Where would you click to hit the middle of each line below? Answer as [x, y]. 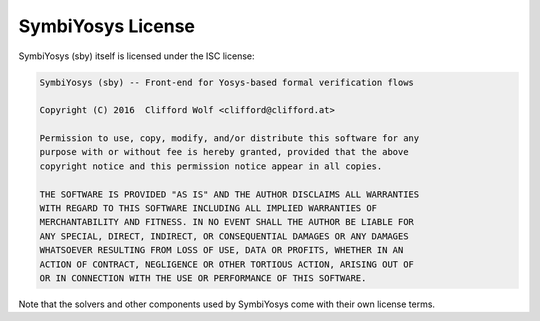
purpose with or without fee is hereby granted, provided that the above [224, 152]
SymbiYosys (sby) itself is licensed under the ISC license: [136, 56]
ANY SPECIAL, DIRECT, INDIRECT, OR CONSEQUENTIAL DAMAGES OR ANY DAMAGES [224, 236]
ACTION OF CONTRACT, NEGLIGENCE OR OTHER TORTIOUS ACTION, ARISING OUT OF [227, 264]
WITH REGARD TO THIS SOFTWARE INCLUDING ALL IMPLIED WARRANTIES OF [208, 208]
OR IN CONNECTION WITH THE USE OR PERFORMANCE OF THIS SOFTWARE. [203, 278]
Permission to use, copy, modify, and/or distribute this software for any [229, 138]
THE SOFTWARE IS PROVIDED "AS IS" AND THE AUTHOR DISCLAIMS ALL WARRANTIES [229, 194]
